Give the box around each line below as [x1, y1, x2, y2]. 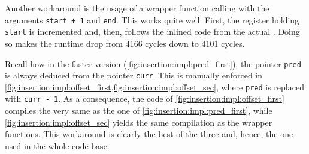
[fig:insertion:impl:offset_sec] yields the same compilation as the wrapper [5, 116, 272, 128]
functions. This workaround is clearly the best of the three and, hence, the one [5, 128, 293, 140]
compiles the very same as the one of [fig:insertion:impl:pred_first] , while [5, 104, 272, 117]
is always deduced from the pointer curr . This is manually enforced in [5, 69, 263, 81]
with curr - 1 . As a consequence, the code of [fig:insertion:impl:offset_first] [5, 92, 284, 105]
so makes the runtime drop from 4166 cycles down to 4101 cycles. [5, 37, 245, 49]
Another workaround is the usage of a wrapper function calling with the [5, 2, 269, 14]
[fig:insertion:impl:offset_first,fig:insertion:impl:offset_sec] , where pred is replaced [5, 80, 304, 93]
